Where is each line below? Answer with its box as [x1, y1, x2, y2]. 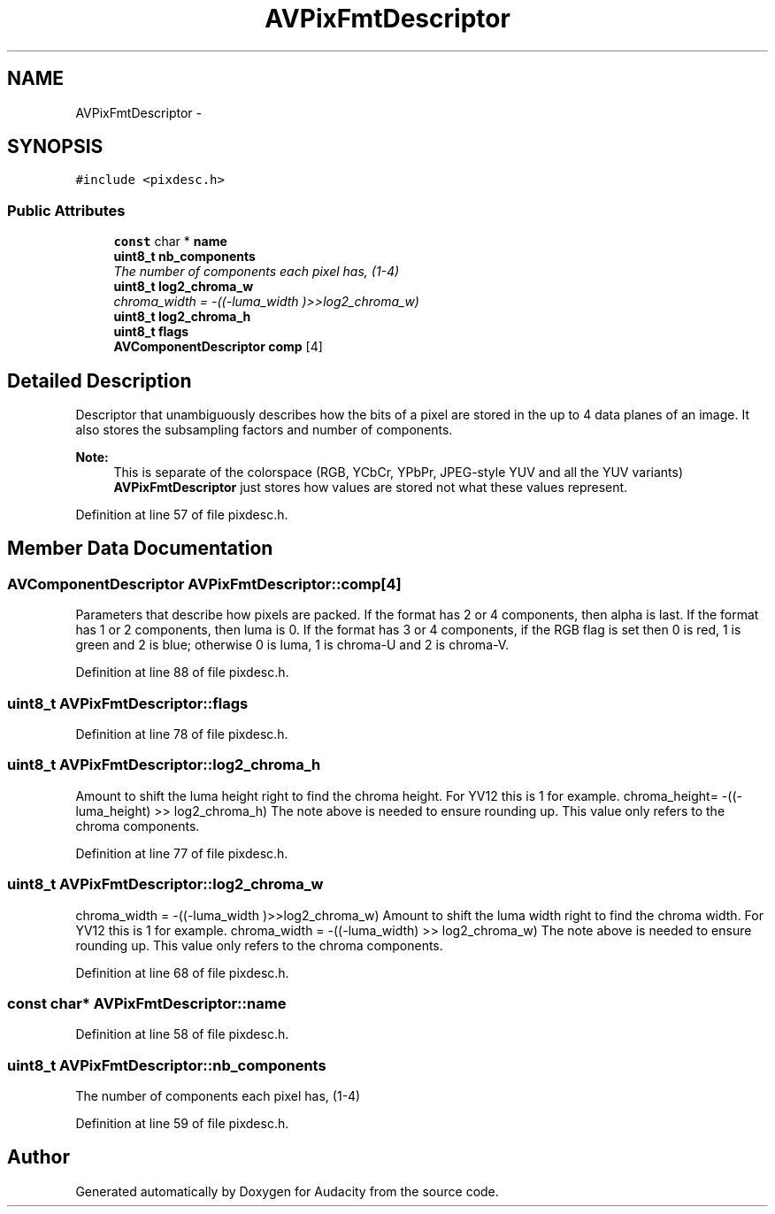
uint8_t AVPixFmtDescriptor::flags [7, 694, 249, 712]
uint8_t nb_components [113, 249, 256, 265]
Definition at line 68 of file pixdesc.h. [75, 964, 289, 980]
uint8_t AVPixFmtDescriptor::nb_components [7, 1056, 326, 1074]
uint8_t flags [113, 324, 189, 340]
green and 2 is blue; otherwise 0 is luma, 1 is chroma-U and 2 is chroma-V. [75, 637, 510, 653]
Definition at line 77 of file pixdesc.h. [75, 845, 288, 861]
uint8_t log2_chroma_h [113, 309, 251, 325]
